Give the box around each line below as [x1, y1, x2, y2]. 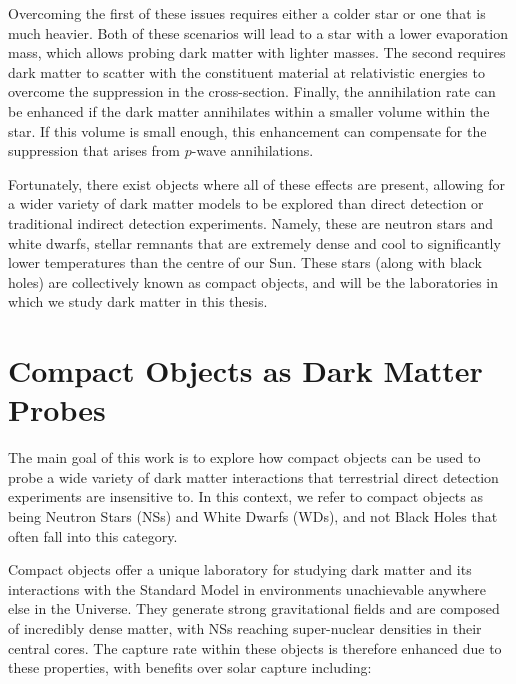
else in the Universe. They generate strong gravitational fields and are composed [8, 598, 500, 619]
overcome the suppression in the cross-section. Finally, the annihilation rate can [8, 81, 496, 102]
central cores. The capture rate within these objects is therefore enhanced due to [8, 637, 502, 658]
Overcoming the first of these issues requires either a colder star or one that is [8, 3, 486, 23]
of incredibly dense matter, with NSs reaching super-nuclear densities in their [8, 617, 482, 638]
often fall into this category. [8, 525, 178, 546]
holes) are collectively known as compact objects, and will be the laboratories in [8, 271, 499, 292]
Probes [8, 389, 106, 430]
